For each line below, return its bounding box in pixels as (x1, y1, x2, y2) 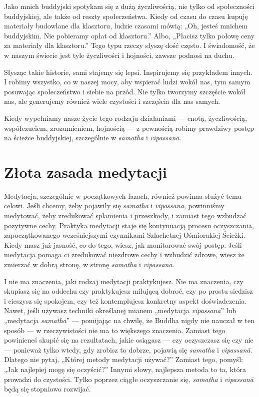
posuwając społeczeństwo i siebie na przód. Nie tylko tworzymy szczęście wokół (4, 86, 246, 96)
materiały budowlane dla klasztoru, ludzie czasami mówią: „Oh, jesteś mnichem (4, 20, 248, 31)
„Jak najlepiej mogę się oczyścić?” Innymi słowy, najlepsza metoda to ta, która (4, 364, 246, 374)
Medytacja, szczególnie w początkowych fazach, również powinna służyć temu (4, 190, 242, 201)
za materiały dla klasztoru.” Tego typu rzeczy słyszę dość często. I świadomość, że (4, 40, 255, 50)
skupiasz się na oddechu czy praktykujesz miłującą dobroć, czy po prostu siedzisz (4, 286, 253, 296)
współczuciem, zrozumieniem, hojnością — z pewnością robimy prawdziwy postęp (4, 122, 254, 133)
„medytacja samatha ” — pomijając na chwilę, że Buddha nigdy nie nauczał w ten (4, 315, 255, 325)
